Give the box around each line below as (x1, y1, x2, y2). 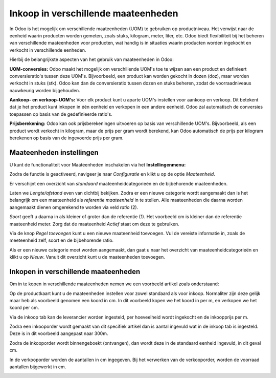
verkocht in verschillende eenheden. (9, 47, 86, 53)
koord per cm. (9, 305, 39, 311)
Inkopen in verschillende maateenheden (9, 267, 141, 276)
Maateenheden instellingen (9, 148, 99, 157)
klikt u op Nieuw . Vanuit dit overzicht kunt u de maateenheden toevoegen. (9, 254, 166, 260)
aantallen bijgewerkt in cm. (9, 364, 66, 370)
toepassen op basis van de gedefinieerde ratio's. (9, 111, 112, 117)
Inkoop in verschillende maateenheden (9, 8, 178, 19)
